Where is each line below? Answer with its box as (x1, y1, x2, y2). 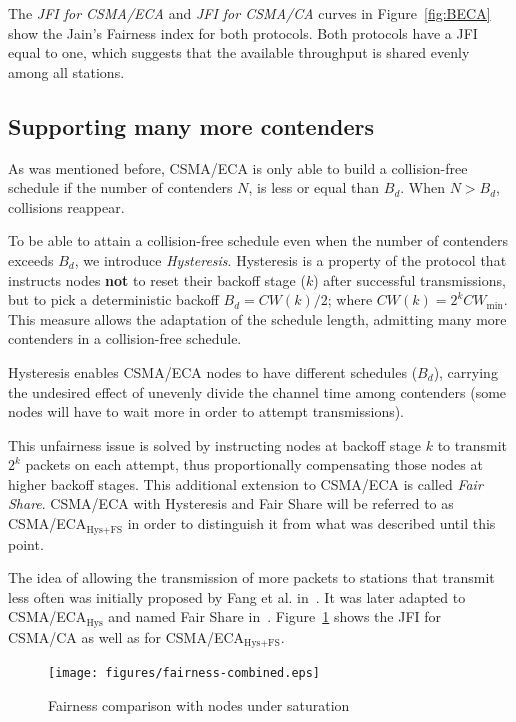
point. (8, 533, 44, 554)
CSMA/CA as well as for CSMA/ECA (8, 626, 245, 647)
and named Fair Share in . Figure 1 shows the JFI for (108, 606, 442, 627)
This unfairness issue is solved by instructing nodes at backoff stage (8, 434, 422, 455)
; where (327, 289, 373, 310)
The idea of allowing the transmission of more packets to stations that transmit (8, 567, 495, 588)
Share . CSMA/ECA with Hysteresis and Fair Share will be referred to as (8, 493, 454, 514)
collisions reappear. (8, 196, 125, 217)
